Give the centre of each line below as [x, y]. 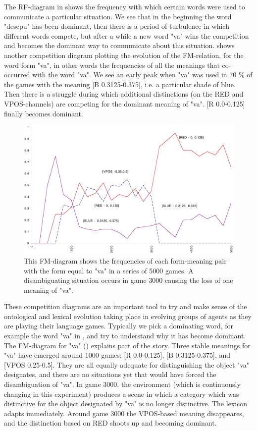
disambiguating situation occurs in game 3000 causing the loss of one [128, 280]
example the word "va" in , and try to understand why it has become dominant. [125, 336]
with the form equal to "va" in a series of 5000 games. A [109, 270]
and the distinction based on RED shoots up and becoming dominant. [110, 423]
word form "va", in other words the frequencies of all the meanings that [112, 65]
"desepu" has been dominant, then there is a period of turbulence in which [117, 26]
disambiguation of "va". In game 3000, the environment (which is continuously [122, 384]
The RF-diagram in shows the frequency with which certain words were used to [125, 6]
